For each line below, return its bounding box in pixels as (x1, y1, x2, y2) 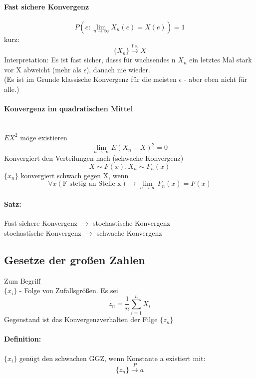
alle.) (4, 83, 19, 94)
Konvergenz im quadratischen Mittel (4, 103, 133, 114)
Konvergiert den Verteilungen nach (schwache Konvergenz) (4, 153, 184, 163)
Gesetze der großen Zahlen (4, 252, 145, 268)
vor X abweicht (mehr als (4, 64, 81, 74)
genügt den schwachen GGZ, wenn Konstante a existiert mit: (19, 353, 206, 363)
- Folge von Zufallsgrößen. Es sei (19, 285, 118, 296)
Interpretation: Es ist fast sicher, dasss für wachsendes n (4, 54, 176, 65)
